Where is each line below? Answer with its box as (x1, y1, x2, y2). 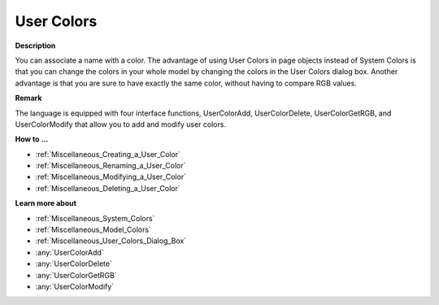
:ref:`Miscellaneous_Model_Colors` (35, 224, 152, 235)
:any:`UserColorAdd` (35, 247, 105, 257)
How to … (15, 134, 49, 144)
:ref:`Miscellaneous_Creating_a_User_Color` (35, 149, 181, 159)
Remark (15, 94, 42, 103)
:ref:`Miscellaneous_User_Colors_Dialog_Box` (35, 236, 187, 246)
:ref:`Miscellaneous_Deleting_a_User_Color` (35, 183, 180, 193)
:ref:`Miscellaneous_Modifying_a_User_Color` (35, 172, 187, 182)
